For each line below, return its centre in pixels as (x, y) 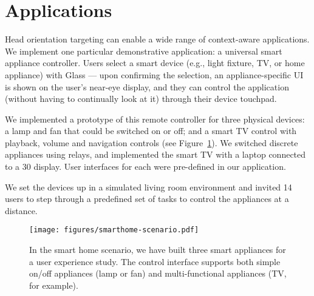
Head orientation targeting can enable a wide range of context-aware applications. (157, 39)
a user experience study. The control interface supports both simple (155, 261)
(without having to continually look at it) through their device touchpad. (141, 99)
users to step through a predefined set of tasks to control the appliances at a (147, 199)
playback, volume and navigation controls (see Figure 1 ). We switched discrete (152, 142)
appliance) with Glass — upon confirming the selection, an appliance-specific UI (154, 74)
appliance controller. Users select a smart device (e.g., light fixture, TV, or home (155, 63)
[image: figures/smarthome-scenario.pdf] (114, 230)
